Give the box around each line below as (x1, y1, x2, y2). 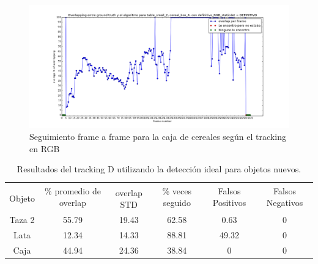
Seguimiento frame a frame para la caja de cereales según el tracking (29, 130, 286, 143)
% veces (162, 184, 192, 197)
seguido (163, 196, 191, 209)
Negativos (266, 196, 303, 209)
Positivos (212, 196, 246, 209)
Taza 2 (9, 213, 35, 226)
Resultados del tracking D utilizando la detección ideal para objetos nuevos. (17, 163, 301, 175)
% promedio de (45, 184, 101, 197)
